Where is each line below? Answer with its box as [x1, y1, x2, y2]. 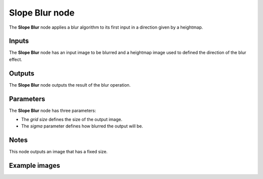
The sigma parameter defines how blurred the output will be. [21, 123, 143, 129]
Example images [9, 161, 60, 170]
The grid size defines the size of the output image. [21, 117, 123, 123]
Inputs [9, 37, 29, 45]
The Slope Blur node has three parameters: [9, 107, 96, 113]
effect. [9, 56, 22, 62]
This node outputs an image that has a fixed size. [9, 149, 108, 155]
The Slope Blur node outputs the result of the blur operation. [9, 82, 131, 88]
